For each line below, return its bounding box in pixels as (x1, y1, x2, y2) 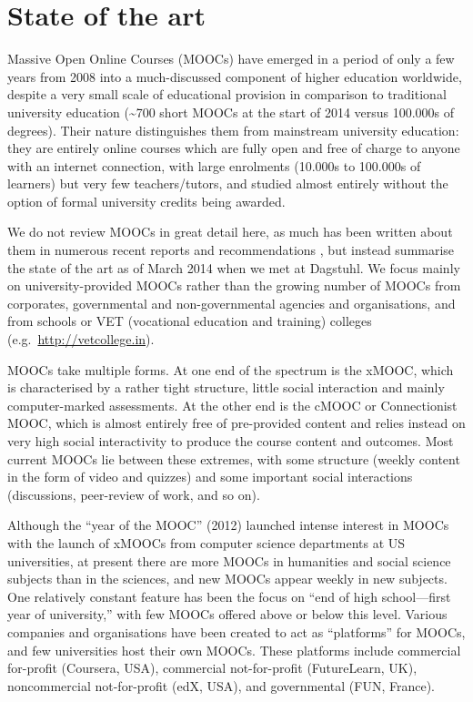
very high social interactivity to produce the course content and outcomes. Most (7, 432, 454, 450)
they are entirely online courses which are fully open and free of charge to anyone (7, 138, 460, 158)
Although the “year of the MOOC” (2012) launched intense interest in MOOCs (7, 515, 449, 534)
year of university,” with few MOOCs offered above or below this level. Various (7, 605, 448, 624)
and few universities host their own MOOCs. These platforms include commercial (7, 640, 461, 659)
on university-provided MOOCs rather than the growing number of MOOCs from (7, 276, 461, 295)
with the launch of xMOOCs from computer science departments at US (7, 533, 406, 552)
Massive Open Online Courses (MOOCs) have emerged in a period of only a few (7, 49, 455, 68)
